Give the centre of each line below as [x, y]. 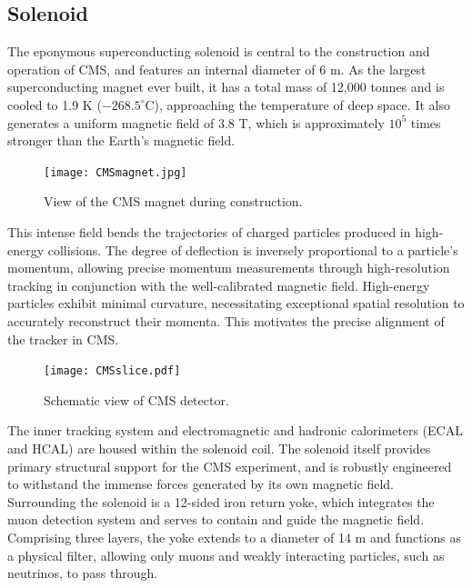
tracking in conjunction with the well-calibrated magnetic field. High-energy [219, 285]
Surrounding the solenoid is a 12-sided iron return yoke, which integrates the [221, 501]
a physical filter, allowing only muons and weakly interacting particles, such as [226, 555]
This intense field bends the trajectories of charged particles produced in [209, 232]
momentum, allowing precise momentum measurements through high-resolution [229, 268]
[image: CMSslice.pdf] [112, 371]
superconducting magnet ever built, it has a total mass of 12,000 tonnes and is [226, 87]
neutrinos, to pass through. [83, 573]
